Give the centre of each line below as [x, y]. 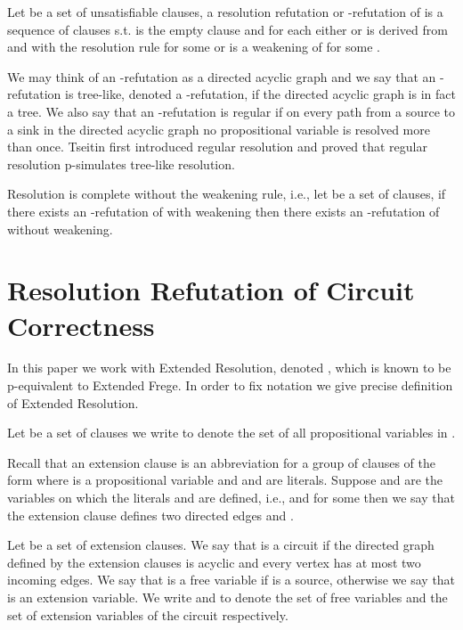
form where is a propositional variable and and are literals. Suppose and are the [225, 480]
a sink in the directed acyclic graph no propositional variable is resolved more [219, 129]
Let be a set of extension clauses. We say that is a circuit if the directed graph [221, 545]
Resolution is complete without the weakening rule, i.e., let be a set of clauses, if [227, 194]
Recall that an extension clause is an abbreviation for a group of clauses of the [221, 462]
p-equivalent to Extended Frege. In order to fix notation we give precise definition [230, 385]
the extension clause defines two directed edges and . [150, 515]
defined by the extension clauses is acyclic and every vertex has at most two [214, 562]
